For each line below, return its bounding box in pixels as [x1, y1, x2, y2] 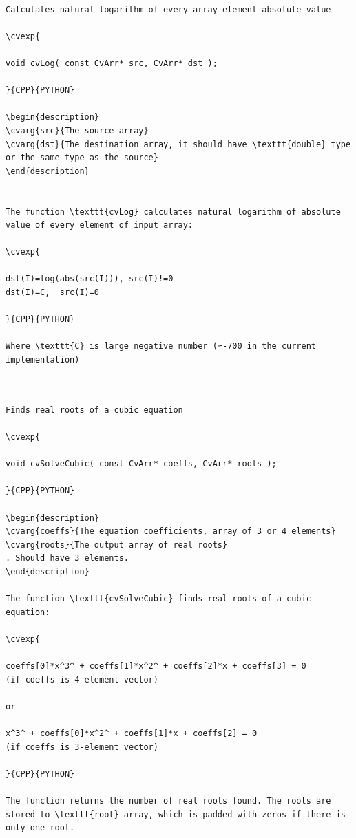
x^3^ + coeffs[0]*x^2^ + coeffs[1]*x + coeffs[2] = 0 [6, 729, 258, 739]
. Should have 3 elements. [6, 553, 129, 563]
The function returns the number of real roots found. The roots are [6, 796, 331, 806]
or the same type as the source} [6, 153, 158, 163]
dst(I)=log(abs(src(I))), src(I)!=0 [6, 274, 174, 284]
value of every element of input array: [6, 220, 193, 230]
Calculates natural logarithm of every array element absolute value [6, 4, 331, 14]
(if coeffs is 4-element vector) [6, 674, 158, 685]
